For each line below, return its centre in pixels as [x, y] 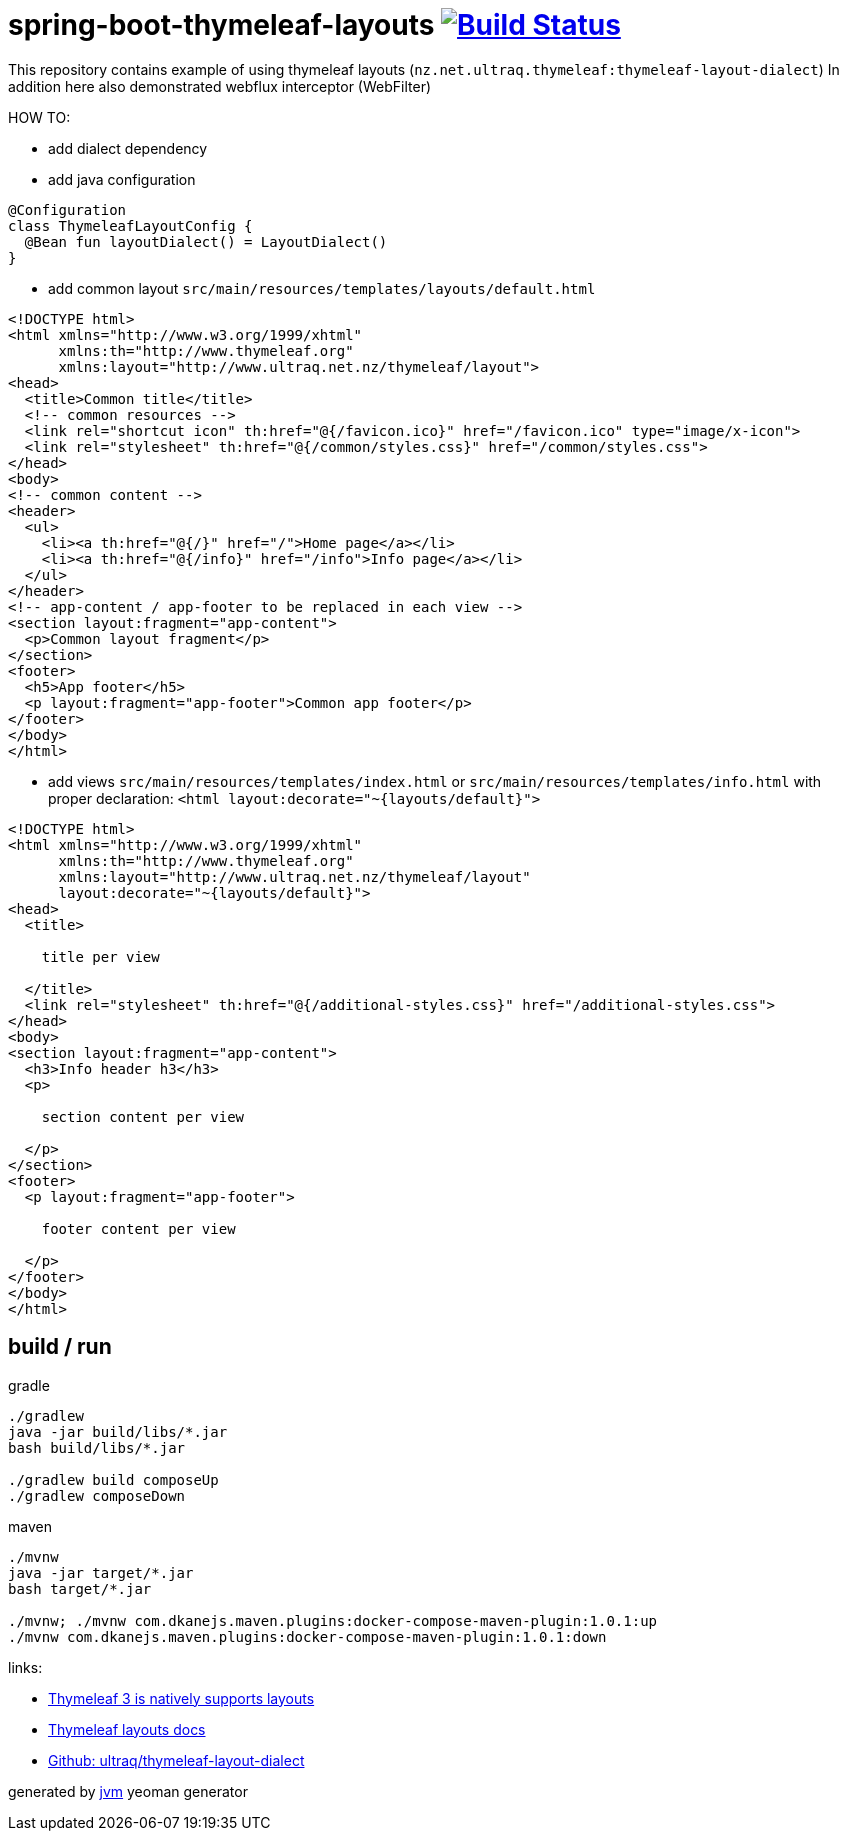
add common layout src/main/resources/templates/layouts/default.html [322, 288]
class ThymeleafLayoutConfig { [130, 225]
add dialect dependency [128, 148]
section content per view [143, 1116]
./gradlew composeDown [97, 1495]
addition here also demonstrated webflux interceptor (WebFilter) [220, 86]
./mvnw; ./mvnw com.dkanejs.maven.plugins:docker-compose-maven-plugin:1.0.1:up [333, 1620]
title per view [100, 956]
